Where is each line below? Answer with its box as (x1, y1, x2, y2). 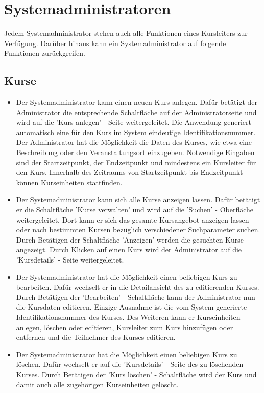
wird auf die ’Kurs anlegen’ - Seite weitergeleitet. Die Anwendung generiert (16, 117, 251, 127)
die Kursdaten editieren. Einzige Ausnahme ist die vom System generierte (16, 301, 247, 312)
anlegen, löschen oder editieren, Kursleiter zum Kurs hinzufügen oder (16, 321, 233, 332)
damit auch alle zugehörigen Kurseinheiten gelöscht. (16, 379, 179, 389)
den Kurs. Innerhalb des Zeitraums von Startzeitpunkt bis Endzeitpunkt (16, 167, 243, 178)
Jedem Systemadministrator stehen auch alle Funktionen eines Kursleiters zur (4, 28, 248, 38)
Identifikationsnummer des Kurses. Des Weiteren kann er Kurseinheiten (16, 311, 241, 322)
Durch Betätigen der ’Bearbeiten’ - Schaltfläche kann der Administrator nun (16, 291, 255, 302)
